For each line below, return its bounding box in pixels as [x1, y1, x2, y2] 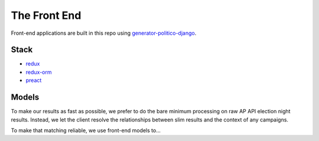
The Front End [11, 9, 82, 22]
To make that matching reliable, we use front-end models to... [11, 127, 161, 134]
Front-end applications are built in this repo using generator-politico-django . [11, 29, 197, 37]
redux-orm [25, 68, 52, 76]
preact [25, 77, 42, 84]
